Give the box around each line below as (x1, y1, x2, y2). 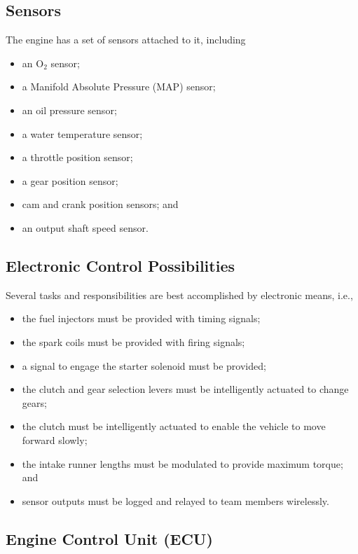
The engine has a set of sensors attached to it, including (6, 32, 246, 47)
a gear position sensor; (22, 173, 118, 188)
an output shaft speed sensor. (22, 220, 149, 235)
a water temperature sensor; (22, 126, 143, 141)
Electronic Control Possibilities (6, 254, 235, 276)
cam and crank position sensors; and (22, 197, 179, 212)
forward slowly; (22, 432, 88, 447)
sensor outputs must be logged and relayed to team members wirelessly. (22, 493, 329, 508)
